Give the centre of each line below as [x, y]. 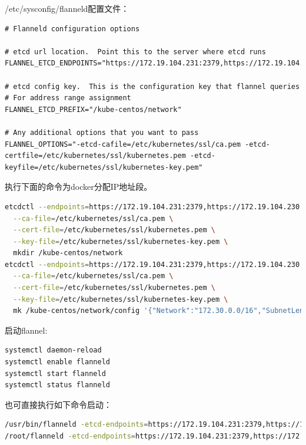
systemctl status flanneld [57, 385]
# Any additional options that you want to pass [102, 132]
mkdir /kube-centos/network [68, 253]
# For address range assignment [68, 98]
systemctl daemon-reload [53, 350]
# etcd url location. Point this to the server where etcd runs [135, 52]
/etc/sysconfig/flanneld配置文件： [67, 8]
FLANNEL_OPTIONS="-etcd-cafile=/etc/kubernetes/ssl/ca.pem [123, 144]
